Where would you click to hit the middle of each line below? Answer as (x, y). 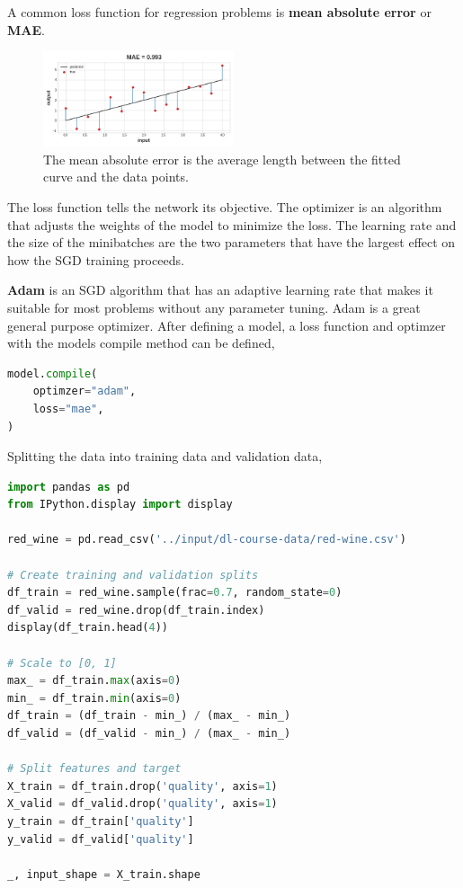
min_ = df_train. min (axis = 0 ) (94, 698)
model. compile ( (53, 373)
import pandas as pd (69, 487)
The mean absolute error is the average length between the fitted (222, 159)
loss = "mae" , (68, 408)
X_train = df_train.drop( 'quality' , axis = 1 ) (142, 786)
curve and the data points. (116, 177)
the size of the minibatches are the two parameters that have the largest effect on (231, 242)
